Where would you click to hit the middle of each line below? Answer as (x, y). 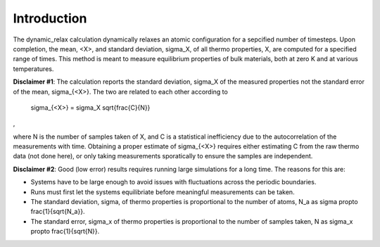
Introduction (50, 18)
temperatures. (33, 69)
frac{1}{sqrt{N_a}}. (58, 212)
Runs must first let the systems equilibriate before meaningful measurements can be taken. (163, 192)
